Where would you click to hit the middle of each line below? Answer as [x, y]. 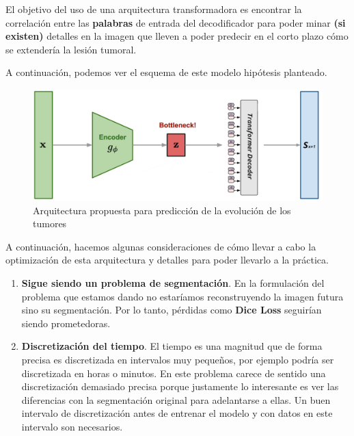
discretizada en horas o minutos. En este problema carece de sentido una [174, 373]
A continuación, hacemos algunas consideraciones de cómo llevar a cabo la [161, 246]
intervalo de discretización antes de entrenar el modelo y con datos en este [177, 413]
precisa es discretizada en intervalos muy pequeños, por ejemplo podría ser [178, 360]
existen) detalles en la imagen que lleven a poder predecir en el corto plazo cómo [177, 36]
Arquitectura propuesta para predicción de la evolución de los [162, 210]
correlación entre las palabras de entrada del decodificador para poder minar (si [176, 22]
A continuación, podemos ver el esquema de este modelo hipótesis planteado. [166, 72]
